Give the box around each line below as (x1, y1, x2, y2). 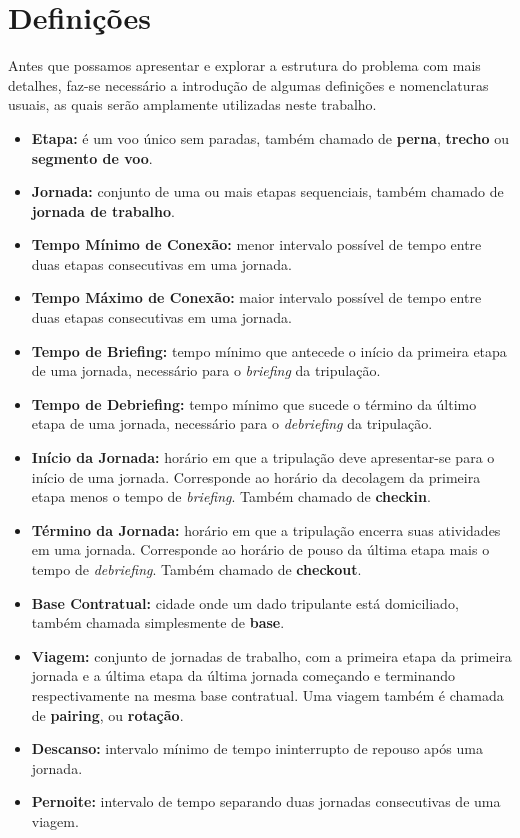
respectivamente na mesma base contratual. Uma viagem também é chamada (31, 684, 504, 705)
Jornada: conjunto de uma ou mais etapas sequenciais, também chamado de (31, 181, 504, 202)
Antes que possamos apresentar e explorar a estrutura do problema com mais (8, 55, 481, 76)
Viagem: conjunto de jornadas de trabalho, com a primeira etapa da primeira (31, 645, 512, 666)
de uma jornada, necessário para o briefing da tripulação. (31, 360, 381, 381)
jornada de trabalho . (31, 200, 175, 221)
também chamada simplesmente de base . (31, 612, 285, 633)
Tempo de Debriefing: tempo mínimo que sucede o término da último (31, 393, 477, 414)
